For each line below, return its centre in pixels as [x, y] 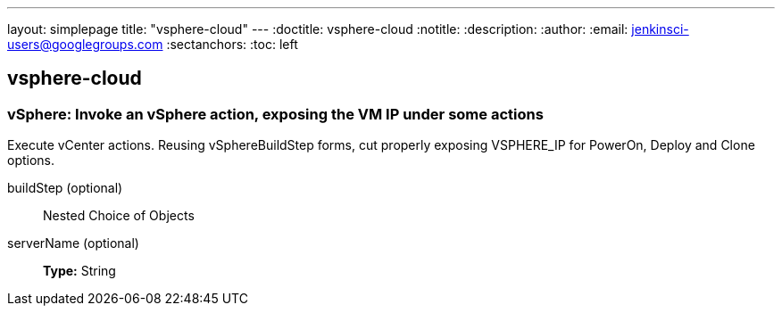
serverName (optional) [73, 243]
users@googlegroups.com [85, 44]
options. [31, 161]
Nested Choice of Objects [119, 216]
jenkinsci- [660, 29]
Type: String [79, 271]
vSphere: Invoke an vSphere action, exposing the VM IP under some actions [275, 114]
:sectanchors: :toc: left [232, 44]
